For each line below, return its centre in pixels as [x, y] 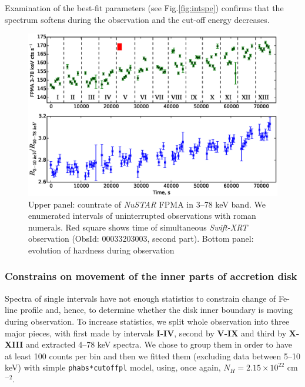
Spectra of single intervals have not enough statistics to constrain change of [140, 298]
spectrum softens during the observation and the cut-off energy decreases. [137, 19]
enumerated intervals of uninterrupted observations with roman [142, 216]
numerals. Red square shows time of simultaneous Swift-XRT [138, 227]
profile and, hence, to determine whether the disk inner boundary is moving [156, 310]
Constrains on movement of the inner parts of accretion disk [151, 276]
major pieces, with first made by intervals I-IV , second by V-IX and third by [146, 333]
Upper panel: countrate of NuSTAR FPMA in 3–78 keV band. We [147, 204]
